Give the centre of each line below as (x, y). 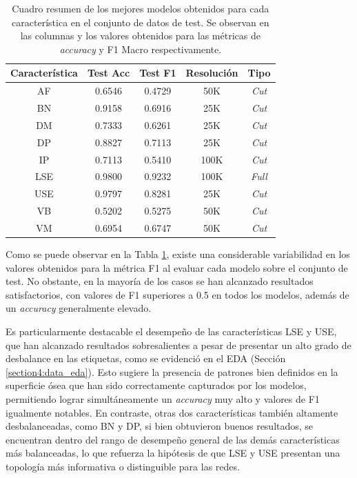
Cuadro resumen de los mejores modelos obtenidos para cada (141, 8)
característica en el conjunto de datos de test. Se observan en (141, 22)
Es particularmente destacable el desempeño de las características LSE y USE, (171, 331)
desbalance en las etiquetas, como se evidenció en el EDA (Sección (146, 358)
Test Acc (109, 73)
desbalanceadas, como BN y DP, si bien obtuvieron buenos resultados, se (160, 426)
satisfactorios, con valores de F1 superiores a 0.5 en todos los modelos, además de (177, 294)
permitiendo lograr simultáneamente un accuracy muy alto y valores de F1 (163, 399)
